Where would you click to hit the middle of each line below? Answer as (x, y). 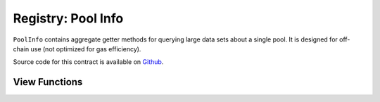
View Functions (48, 82)
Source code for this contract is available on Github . (88, 62)
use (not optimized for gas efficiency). (86, 49)
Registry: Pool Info (68, 18)
